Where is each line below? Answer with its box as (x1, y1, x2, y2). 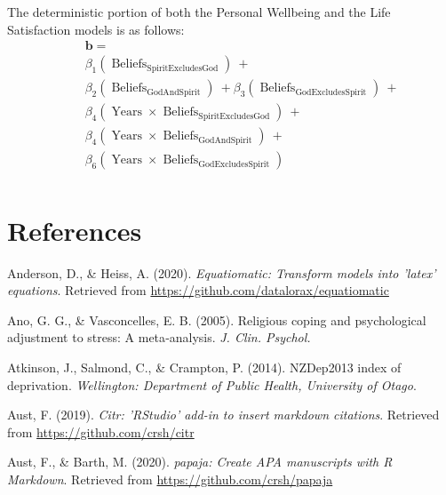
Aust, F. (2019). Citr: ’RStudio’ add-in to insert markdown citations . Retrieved (7, 405, 440, 424)
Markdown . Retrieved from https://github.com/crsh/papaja (7, 469, 333, 488)
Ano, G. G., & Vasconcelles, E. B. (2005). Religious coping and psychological (7, 310, 426, 329)
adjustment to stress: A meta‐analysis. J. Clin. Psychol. (7, 328, 311, 347)
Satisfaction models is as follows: (7, 20, 185, 38)
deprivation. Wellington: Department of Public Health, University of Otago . (7, 375, 417, 394)
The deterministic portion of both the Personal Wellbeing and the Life (7, 3, 391, 20)
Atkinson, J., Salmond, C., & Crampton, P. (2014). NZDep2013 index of (7, 357, 402, 376)
